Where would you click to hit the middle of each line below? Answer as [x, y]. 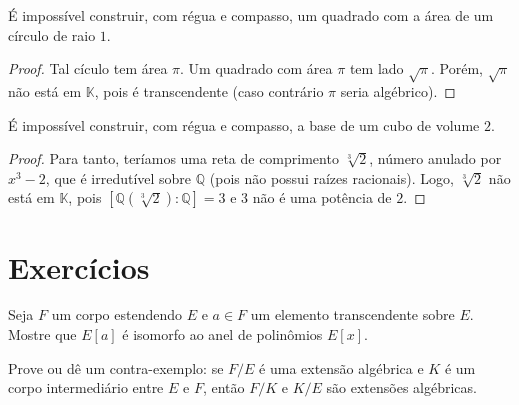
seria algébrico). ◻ [398, 90]
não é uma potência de [322, 197]
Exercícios [79, 266]
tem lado [376, 68]
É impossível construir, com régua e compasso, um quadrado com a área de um [251, 15]
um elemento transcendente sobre [352, 314]
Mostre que [42, 334]
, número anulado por [435, 158]
